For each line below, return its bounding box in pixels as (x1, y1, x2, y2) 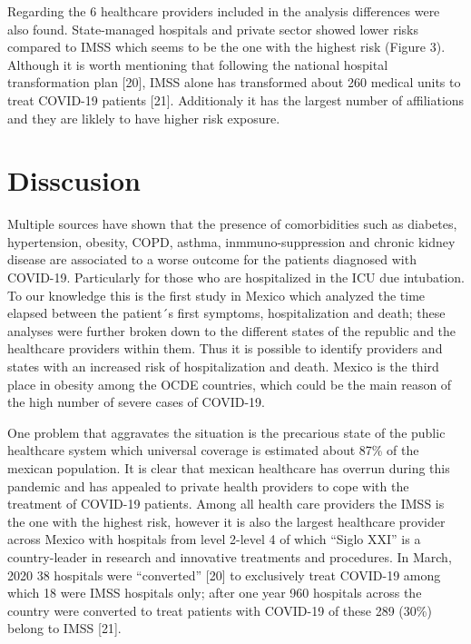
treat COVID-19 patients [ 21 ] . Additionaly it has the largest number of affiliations (7, 90, 465, 109)
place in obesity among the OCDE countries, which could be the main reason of (7, 374, 452, 393)
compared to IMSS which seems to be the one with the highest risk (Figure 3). (7, 37, 446, 56)
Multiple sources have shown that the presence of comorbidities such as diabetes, (7, 214, 457, 233)
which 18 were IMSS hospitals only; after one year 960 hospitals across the (7, 583, 422, 602)
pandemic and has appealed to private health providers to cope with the (7, 476, 409, 495)
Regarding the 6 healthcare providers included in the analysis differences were (7, 2, 440, 20)
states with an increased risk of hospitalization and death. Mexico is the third (7, 357, 439, 376)
